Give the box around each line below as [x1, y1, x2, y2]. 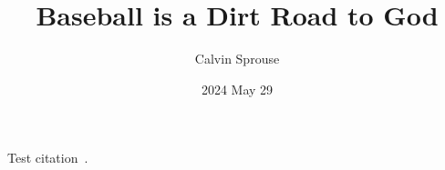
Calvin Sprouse [194, 49, 280, 68]
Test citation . [7, 148, 88, 167]
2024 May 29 [201, 79, 274, 98]
